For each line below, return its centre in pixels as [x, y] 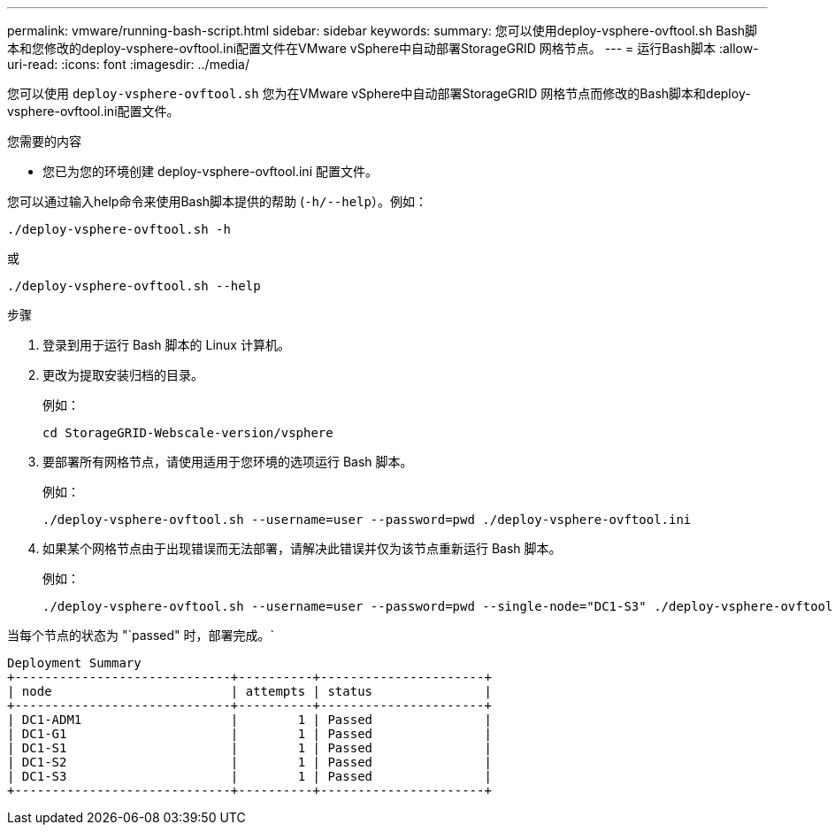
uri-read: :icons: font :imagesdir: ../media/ [128, 64]
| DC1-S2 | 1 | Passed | [249, 762]
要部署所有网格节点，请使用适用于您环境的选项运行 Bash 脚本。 [228, 462]
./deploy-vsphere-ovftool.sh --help [134, 286]
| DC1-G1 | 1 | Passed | [249, 734]
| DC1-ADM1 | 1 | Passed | [249, 720]
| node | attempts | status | [249, 691]
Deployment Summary [74, 663]
